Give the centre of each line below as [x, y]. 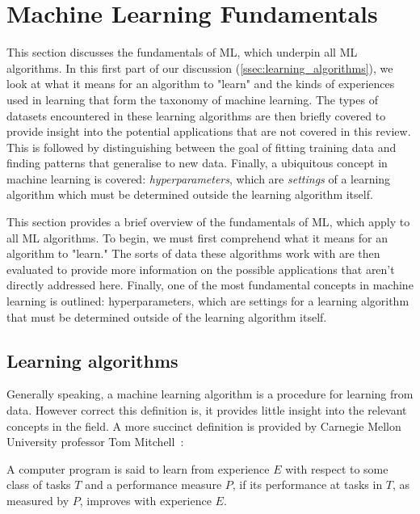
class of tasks [39, 485]
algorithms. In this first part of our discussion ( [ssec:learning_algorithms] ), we [200, 67]
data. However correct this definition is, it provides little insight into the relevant [207, 410]
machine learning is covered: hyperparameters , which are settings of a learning [199, 178]
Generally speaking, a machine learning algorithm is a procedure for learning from [210, 394]
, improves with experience [145, 500]
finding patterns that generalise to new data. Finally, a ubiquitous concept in [197, 163]
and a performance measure [153, 485]
